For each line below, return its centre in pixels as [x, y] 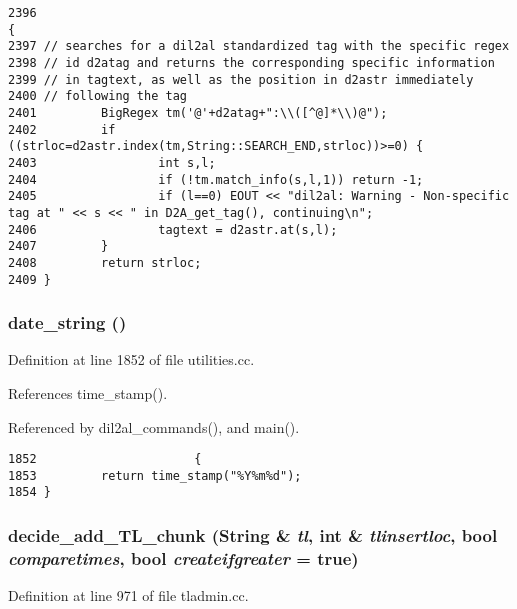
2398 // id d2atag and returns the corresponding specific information [251, 62]
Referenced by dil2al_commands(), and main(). [154, 426]
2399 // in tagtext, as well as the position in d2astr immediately [241, 79]
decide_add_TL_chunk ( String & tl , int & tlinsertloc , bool [253, 535]
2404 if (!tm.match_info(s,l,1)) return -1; [216, 179]
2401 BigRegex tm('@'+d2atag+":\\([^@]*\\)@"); [198, 112]
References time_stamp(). [88, 392]
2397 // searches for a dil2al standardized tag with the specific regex [259, 46]
